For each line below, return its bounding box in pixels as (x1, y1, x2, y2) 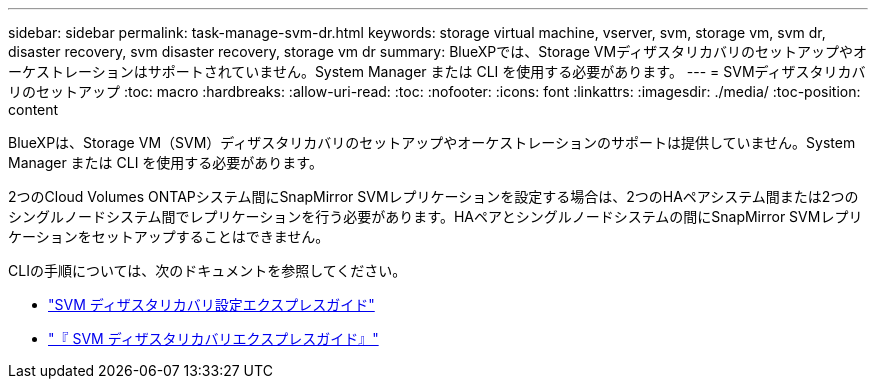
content (8, 101, 59, 118)
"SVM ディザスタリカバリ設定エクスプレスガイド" (48, 296, 375, 313)
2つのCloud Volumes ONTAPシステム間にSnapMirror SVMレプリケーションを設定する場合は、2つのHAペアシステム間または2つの (8, 188, 859, 205)
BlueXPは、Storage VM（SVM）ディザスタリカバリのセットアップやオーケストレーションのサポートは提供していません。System (8, 134, 856, 151)
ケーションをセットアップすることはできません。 (8, 228, 330, 245)
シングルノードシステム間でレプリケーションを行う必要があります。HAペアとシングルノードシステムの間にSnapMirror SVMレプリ (8, 208, 863, 225)
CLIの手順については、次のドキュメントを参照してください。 (8, 262, 407, 279)
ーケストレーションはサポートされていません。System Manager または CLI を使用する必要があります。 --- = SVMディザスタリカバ (8, 63, 866, 80)
